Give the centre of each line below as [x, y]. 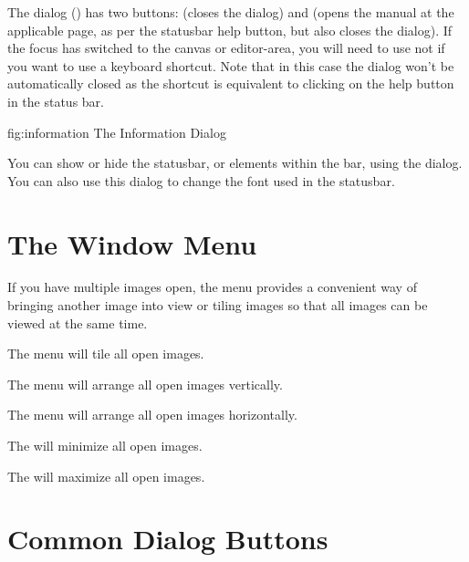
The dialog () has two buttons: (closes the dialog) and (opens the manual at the [231, 12]
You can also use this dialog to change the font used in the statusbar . [201, 180]
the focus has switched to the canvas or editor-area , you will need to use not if [226, 48]
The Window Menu [132, 243]
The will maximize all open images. [106, 476]
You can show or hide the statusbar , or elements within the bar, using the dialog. [235, 163]
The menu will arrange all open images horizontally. [152, 415]
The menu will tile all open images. [106, 354]
